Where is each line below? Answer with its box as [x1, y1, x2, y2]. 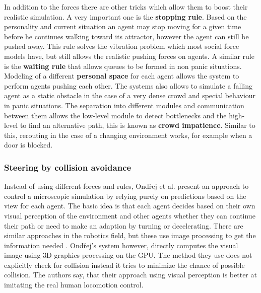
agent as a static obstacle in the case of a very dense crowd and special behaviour [4, 90, 256, 101]
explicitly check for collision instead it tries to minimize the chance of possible [4, 259, 245, 270]
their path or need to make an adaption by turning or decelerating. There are [4, 220, 243, 231]
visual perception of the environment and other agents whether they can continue [4, 210, 255, 221]
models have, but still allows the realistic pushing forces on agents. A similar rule [4, 50, 254, 61]
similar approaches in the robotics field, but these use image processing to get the [4, 230, 256, 241]
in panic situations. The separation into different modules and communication [4, 100, 244, 110]
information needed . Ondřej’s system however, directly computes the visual [4, 240, 238, 250]
